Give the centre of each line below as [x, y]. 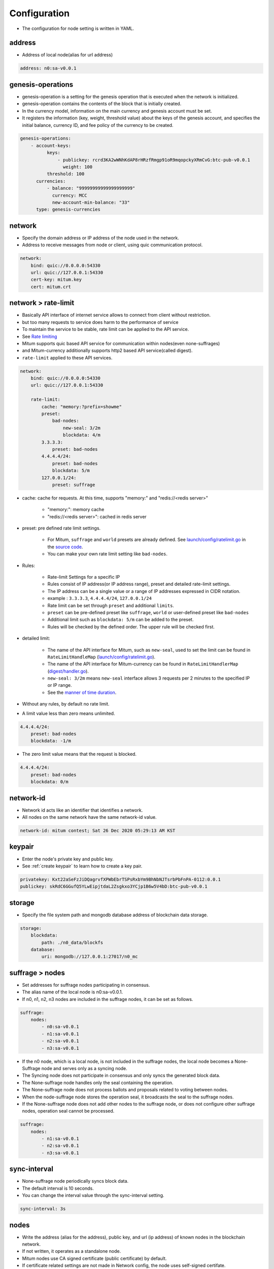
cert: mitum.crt [51, 287]
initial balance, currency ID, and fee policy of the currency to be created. [98, 125]
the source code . [65, 547]
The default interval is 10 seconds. [58, 1188]
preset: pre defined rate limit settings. [61, 528]
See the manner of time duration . [82, 692]
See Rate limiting [40, 336]
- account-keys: [51, 145]
